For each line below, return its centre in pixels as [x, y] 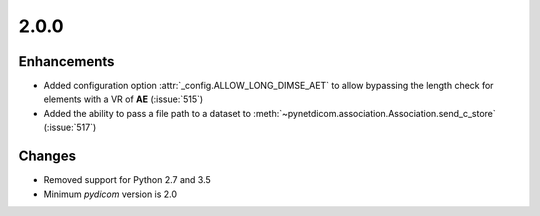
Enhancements [66, 61]
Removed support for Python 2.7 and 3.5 [127, 180]
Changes [47, 156]
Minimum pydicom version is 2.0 [110, 194]
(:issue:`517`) [70, 127]
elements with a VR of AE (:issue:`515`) [123, 99]
